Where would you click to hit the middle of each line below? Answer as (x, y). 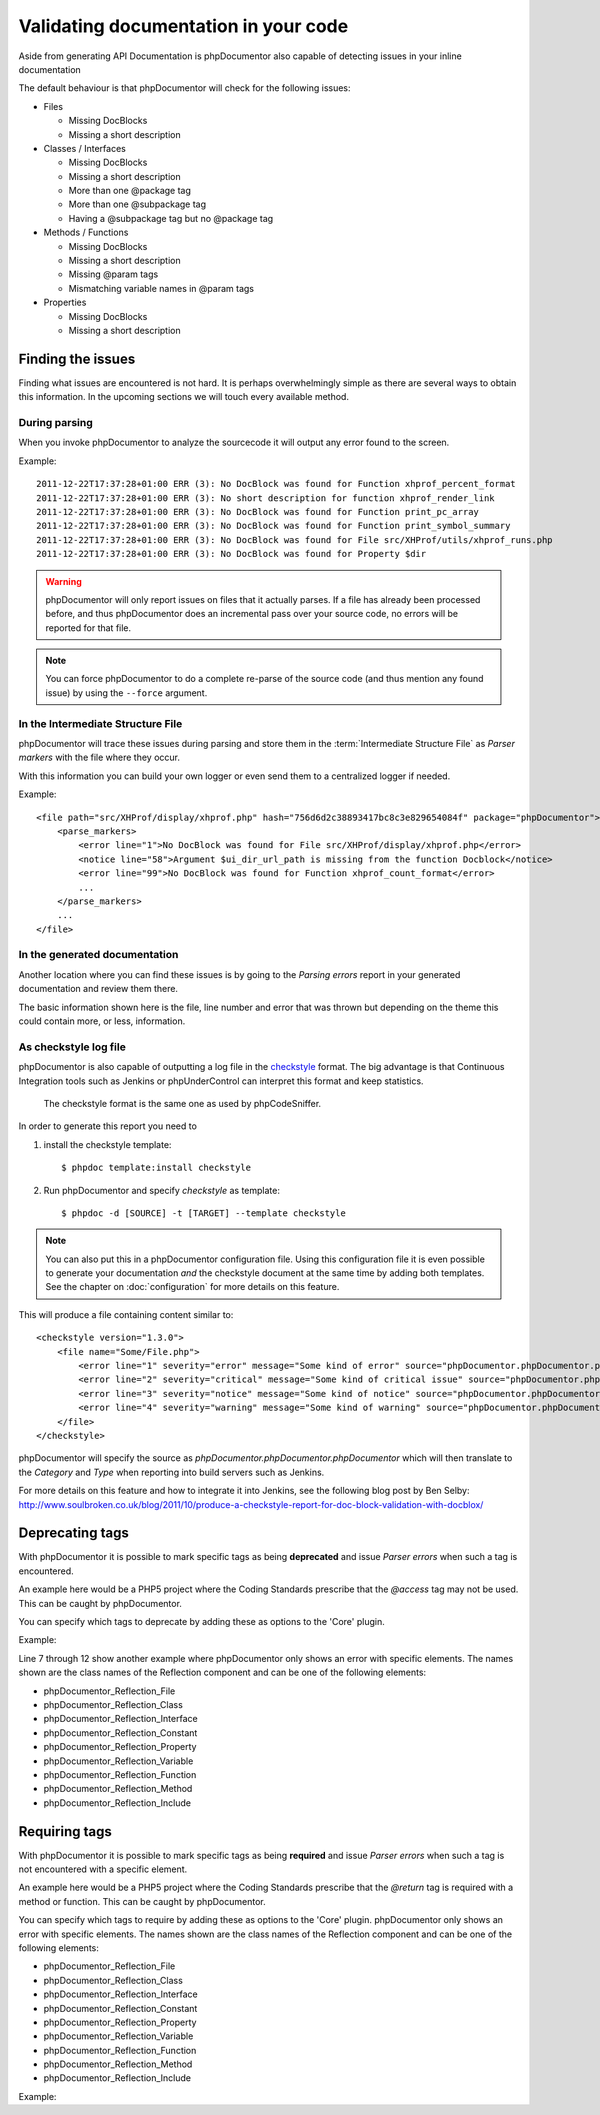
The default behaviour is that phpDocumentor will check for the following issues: (184, 88)
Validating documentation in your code (183, 26)
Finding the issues (77, 358)
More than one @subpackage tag (137, 204)
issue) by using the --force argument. (126, 692)
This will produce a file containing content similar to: (126, 1314)
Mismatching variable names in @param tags (161, 288)
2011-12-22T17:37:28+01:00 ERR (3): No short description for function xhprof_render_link (265, 498)
